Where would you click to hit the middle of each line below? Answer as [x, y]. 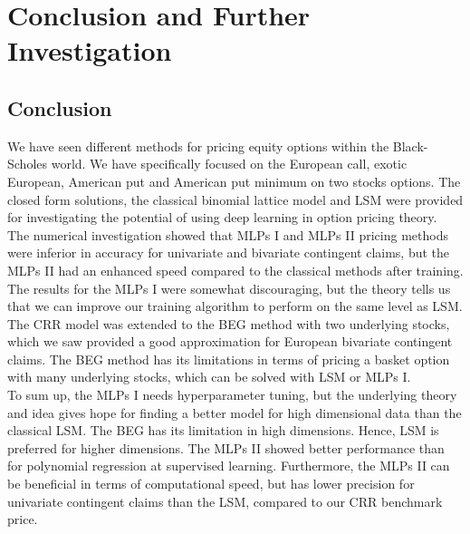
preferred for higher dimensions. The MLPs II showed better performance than [226, 447]
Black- [410, 146]
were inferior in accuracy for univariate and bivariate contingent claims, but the [229, 252]
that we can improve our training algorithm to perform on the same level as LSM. [235, 306]
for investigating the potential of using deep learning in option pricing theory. [222, 217]
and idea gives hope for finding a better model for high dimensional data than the [235, 412]
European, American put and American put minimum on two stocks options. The [234, 181]
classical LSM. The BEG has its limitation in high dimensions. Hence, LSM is [223, 430]
